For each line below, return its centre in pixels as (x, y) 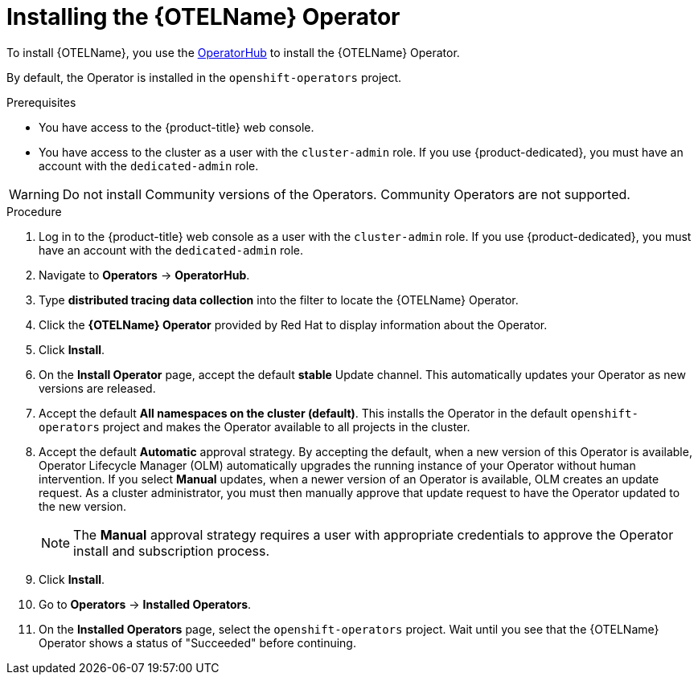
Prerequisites (41, 102)
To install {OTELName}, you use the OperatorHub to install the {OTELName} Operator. (233, 52)
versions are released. (97, 388)
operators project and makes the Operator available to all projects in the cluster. (255, 426)
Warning (34, 194)
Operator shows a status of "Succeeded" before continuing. (197, 642)
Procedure (34, 211)
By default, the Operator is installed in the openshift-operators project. (204, 77)
